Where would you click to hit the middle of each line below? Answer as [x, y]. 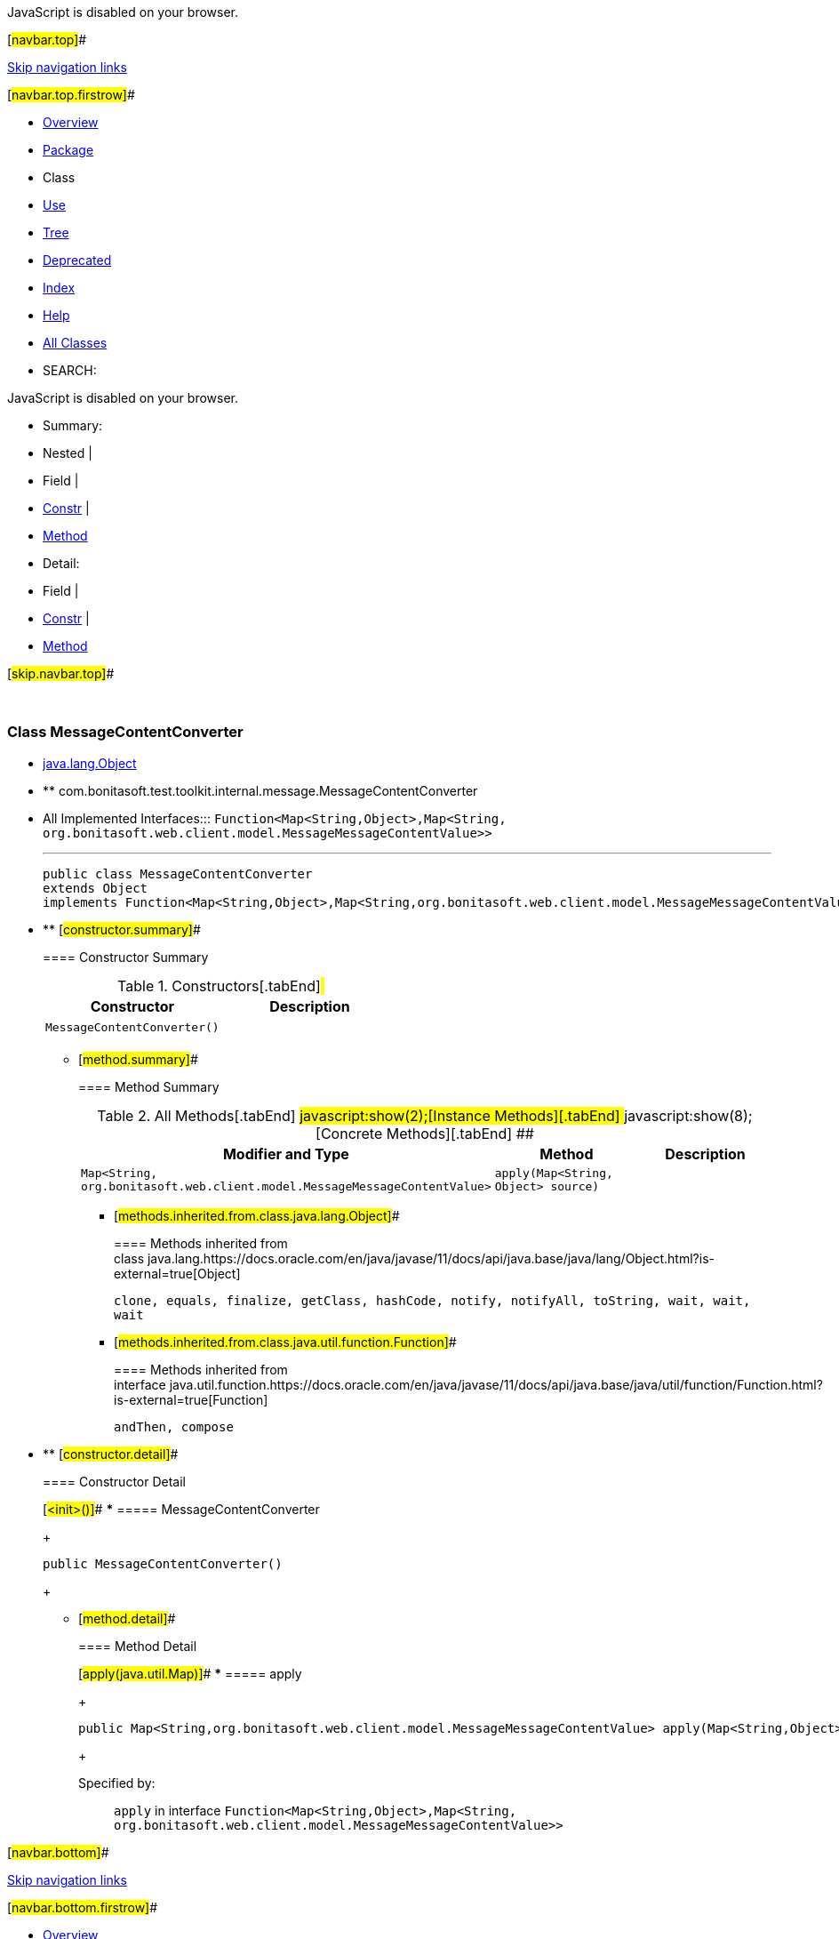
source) [575, 1186]
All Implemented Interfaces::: [127, 818]
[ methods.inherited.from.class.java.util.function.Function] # [285, 1342]
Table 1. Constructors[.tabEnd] [219, 986]
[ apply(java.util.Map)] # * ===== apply [190, 1673]
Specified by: [117, 1783]
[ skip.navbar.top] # [61, 673]
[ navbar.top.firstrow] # [71, 95]
